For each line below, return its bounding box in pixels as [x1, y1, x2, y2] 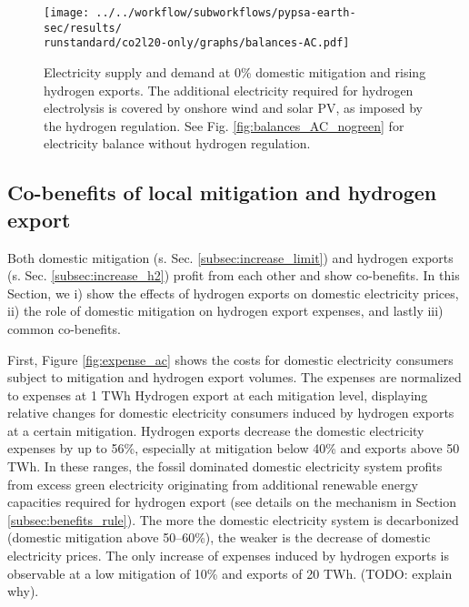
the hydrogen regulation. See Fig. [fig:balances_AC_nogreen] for [44, 116, 404, 135]
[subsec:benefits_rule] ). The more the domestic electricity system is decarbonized [7, 510, 459, 529]
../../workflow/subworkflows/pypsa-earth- [95, 6, 356, 19]
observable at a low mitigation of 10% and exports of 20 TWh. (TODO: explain [7, 563, 453, 582]
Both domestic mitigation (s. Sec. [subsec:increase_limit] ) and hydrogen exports [7, 248, 454, 267]
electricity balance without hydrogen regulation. [44, 134, 311, 153]
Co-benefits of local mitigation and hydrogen [7, 178, 437, 207]
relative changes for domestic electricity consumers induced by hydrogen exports [7, 403, 454, 422]
